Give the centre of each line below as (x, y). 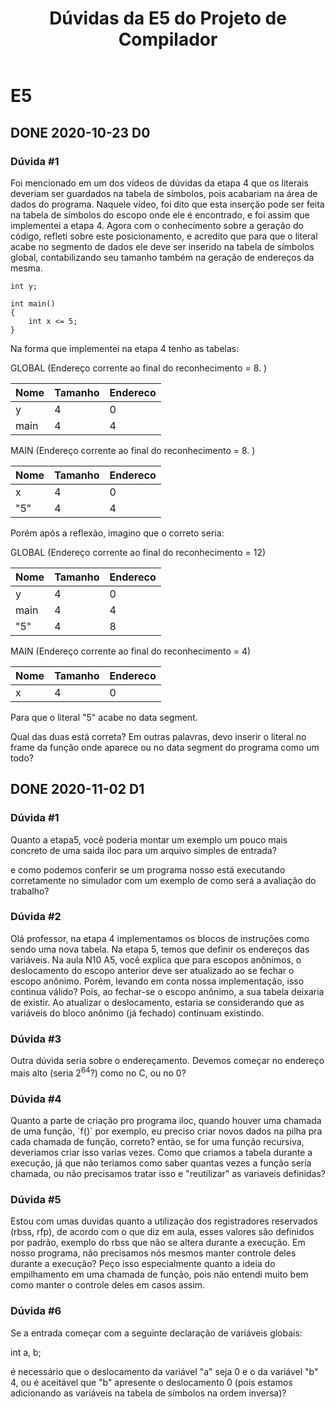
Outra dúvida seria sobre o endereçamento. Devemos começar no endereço (167, 1061)
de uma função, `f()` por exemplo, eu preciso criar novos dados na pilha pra (166, 1131)
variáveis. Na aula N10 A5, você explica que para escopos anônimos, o (156, 959)
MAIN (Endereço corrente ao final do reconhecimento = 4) (131, 651)
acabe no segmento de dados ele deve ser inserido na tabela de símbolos (162, 246)
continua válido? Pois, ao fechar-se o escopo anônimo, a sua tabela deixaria (167, 991)
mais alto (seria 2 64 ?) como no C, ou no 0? (98, 1072)
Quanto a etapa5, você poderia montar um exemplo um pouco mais (149, 839)
